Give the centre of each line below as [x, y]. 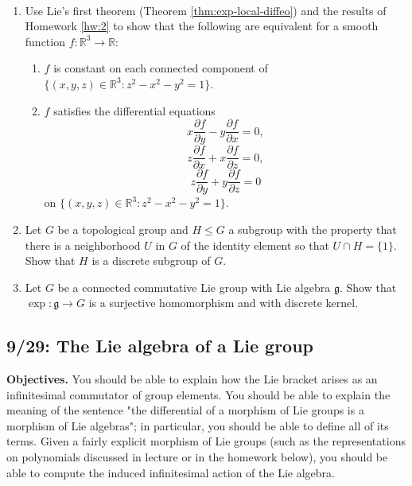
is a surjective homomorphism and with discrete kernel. [223, 303]
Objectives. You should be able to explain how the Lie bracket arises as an [192, 379]
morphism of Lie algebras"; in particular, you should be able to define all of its [198, 425]
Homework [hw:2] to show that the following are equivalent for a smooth [202, 26]
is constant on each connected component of [161, 68]
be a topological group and [123, 229]
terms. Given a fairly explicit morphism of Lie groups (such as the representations [206, 441]
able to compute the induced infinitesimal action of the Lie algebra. [171, 472]
